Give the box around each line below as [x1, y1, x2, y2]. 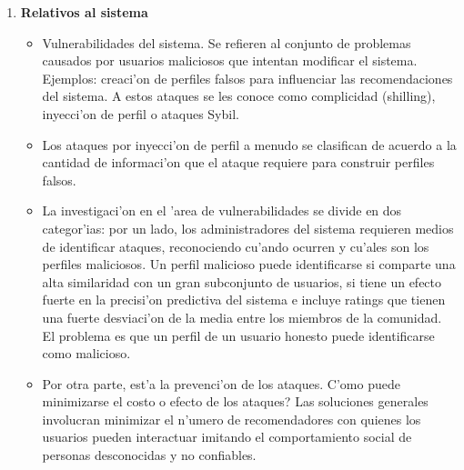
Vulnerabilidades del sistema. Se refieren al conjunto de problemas [42, 33, 411, 52]
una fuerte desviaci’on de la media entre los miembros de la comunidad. [42, 307, 442, 326]
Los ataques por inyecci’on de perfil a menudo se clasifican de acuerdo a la [42, 135, 457, 154]
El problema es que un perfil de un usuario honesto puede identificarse [42, 325, 435, 345]
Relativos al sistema [20, 3, 148, 21]
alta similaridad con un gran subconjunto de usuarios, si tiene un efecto [42, 272, 442, 291]
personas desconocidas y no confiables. [42, 445, 257, 465]
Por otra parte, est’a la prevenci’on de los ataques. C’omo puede [42, 374, 400, 393]
